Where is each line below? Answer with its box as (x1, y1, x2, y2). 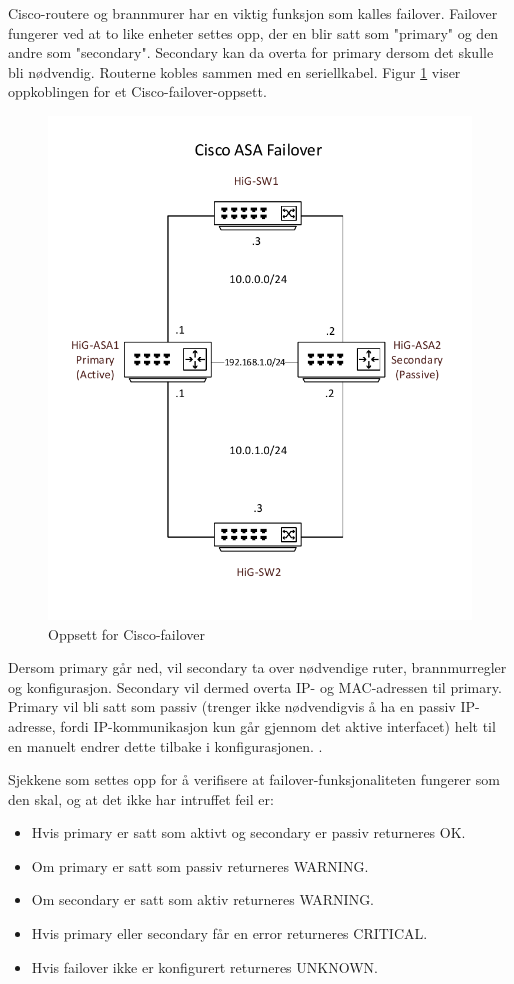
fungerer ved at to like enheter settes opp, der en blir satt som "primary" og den (8, 22, 499, 43)
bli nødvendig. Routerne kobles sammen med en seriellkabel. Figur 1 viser (8, 61, 461, 82)
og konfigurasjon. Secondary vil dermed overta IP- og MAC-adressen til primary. (8, 676, 502, 697)
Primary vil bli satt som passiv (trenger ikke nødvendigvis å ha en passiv (8, 696, 456, 717)
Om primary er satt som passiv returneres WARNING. (31, 855, 369, 876)
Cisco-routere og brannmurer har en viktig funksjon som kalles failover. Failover (8, 3, 498, 23)
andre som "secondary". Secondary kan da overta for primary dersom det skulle (8, 42, 494, 63)
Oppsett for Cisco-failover (48, 623, 205, 644)
